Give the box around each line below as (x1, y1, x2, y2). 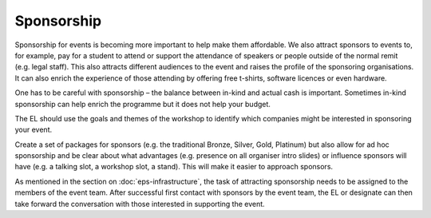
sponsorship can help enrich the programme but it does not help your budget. (14, 99, 271, 109)
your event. (14, 125, 53, 135)
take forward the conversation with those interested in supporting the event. (14, 199, 265, 208)
